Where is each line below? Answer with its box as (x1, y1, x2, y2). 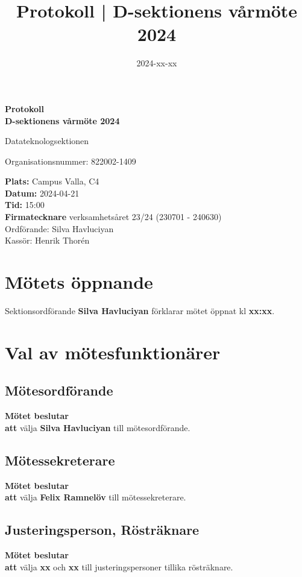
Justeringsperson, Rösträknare (5, 520, 200, 539)
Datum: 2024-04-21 (5, 186, 80, 199)
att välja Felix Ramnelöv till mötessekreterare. (5, 491, 186, 503)
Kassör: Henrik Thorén (5, 234, 90, 247)
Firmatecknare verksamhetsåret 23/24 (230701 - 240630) (5, 210, 222, 223)
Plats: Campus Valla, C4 (5, 175, 99, 188)
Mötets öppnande (5, 270, 153, 294)
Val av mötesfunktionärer (5, 339, 221, 364)
